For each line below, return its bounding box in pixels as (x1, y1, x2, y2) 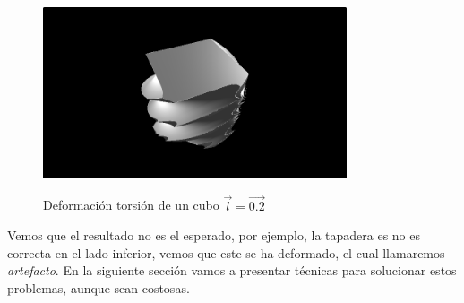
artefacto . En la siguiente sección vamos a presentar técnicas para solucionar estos (7, 261, 457, 280)
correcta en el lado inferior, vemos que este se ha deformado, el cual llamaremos (7, 243, 445, 262)
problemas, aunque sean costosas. (7, 278, 190, 297)
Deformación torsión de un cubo (43, 195, 219, 214)
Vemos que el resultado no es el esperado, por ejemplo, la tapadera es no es (7, 226, 421, 245)
